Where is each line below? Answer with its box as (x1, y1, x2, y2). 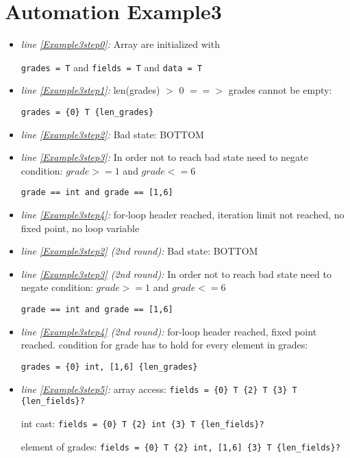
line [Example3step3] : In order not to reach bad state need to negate (21, 150, 308, 164)
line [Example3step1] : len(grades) (21, 83, 160, 97)
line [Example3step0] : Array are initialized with (21, 37, 220, 51)
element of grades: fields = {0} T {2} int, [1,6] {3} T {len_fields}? (21, 439, 340, 453)
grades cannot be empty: (228, 83, 332, 97)
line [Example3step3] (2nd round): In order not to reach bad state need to (21, 266, 332, 281)
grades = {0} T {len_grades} (21, 107, 154, 117)
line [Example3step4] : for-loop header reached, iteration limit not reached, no (21, 207, 345, 222)
